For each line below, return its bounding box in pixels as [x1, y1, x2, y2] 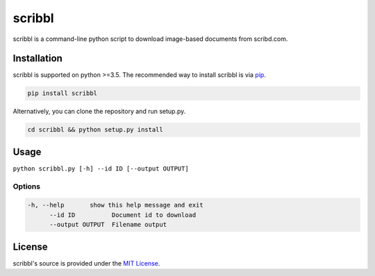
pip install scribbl [27, 89, 97, 97]
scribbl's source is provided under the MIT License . [12, 259, 160, 267]
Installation [12, 53, 62, 64]
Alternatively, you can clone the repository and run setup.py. [12, 107, 186, 116]
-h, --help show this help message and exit [27, 201, 204, 209]
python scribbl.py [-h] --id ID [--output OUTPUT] [12, 164, 189, 173]
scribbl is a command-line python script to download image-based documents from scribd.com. [12, 35, 288, 43]
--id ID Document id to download [49, 211, 197, 218]
